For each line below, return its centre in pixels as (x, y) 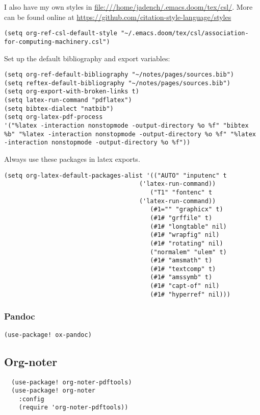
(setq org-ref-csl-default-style (61, 33)
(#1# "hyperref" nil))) (190, 294)
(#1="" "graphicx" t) (187, 210)
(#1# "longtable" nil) (188, 226)
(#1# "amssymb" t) (181, 277)
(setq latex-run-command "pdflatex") (68, 100)
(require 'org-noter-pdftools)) (73, 408)
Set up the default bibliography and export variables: (87, 58)
